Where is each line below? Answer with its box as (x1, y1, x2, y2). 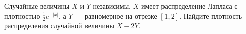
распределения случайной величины (4, 20, 114, 31)
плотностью (4, 10, 40, 21)
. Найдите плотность (179, 10, 242, 21)
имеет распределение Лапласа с (141, 1, 238, 11)
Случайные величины (4, 1, 70, 11)
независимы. (93, 1, 131, 11)
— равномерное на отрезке (75, 10, 157, 21)
